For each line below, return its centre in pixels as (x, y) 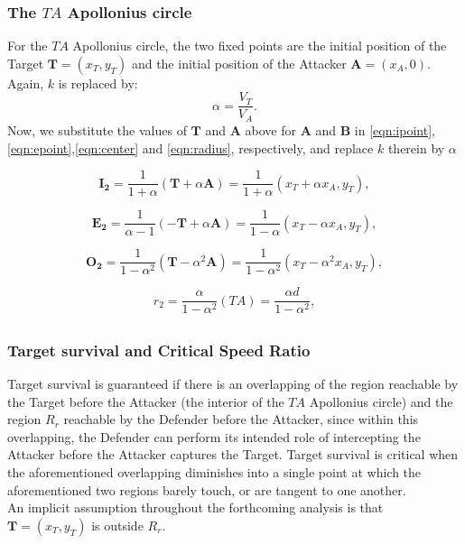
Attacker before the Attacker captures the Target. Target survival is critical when (233, 454)
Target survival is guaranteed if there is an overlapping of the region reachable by (233, 384)
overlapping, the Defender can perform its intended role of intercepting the (214, 436)
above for (270, 129)
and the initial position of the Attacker (239, 63)
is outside (117, 525)
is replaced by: (98, 83)
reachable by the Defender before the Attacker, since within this (241, 419)
